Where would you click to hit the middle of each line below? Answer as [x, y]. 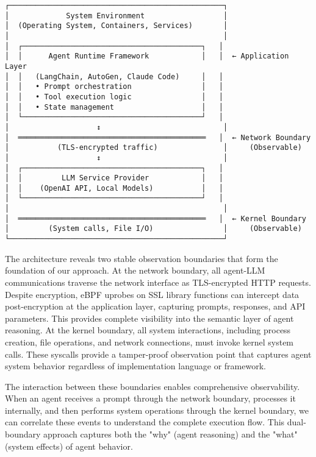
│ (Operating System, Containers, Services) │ [117, 26]
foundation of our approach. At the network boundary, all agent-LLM [135, 270]
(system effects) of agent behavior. [69, 446]
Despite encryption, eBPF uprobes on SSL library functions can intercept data [152, 294]
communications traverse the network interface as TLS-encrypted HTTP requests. [158, 282]
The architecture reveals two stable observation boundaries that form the [142, 258]
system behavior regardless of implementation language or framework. [135, 366]
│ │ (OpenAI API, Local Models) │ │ [114, 188]
